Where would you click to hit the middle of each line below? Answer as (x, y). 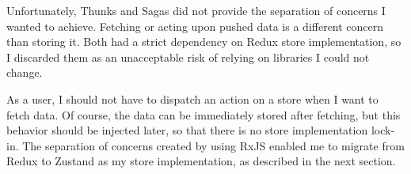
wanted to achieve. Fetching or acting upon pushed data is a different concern (195, 26)
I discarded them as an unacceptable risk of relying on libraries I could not (188, 57)
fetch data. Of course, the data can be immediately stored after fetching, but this (204, 114)
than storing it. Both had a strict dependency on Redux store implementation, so (204, 42)
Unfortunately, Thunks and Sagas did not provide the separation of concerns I (196, 10)
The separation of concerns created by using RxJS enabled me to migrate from (213, 145)
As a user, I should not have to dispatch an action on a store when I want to (192, 98)
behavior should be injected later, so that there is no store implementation (187, 130)
